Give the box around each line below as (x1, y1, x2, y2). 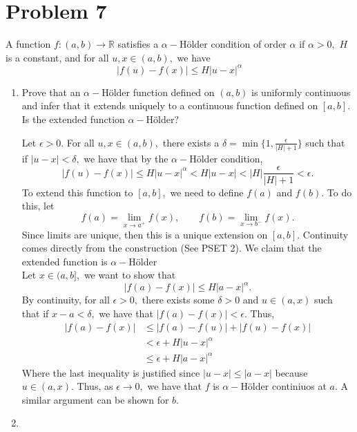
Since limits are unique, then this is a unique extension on (21, 227, 268, 241)
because (275, 365, 308, 379)
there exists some (142, 292, 215, 307)
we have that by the (84, 151, 168, 165)
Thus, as (77, 379, 113, 393)
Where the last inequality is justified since (21, 365, 200, 379)
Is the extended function (21, 112, 125, 126)
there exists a (162, 135, 220, 149)
